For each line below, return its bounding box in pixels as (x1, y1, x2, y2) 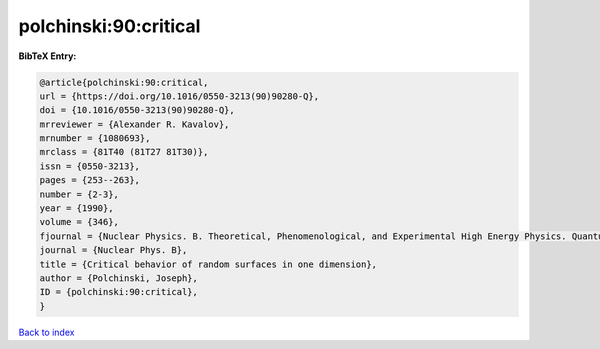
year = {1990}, (39, 203, 114, 214)
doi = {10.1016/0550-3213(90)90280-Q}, (39, 105, 235, 116)
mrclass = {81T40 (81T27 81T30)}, (39, 146, 209, 158)
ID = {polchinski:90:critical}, (39, 286, 199, 298)
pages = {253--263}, (39, 175, 140, 186)
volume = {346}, (39, 216, 120, 228)
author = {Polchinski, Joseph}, (39, 273, 199, 284)
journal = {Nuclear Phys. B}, (39, 245, 188, 256)
